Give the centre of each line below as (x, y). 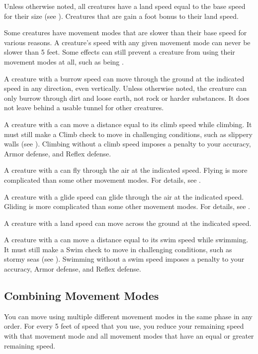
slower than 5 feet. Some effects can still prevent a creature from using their (120, 52)
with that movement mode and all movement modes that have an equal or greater (129, 336)
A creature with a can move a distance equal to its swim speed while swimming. (126, 240)
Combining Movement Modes (82, 296)
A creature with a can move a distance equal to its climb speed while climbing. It (128, 124)
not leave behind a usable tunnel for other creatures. (84, 107)
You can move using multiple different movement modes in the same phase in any (129, 316)
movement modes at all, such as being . (64, 61)
